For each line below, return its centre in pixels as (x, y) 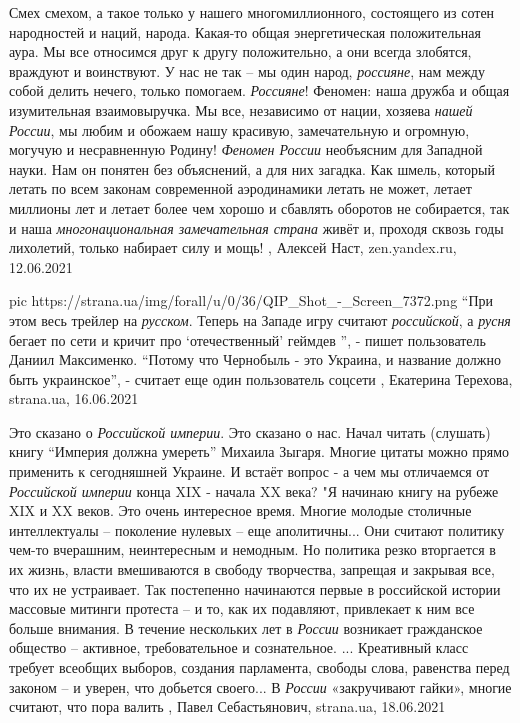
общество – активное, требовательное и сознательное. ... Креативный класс (239, 647)
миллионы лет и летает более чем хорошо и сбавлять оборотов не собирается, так (259, 207)
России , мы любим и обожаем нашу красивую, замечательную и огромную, (239, 129)
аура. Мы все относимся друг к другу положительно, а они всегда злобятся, (240, 51)
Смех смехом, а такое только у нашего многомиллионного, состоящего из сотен (252, 12)
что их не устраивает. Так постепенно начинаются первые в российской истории (255, 588)
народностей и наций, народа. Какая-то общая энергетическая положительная (245, 31)
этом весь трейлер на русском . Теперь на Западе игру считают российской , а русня (260, 319)
